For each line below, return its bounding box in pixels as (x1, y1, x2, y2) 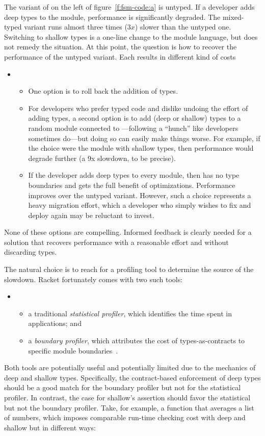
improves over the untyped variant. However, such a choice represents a (28, 189, 251, 200)
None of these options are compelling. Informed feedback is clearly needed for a (4, 227, 252, 237)
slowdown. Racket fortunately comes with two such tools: (4, 274, 183, 284)
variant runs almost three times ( (24, 21, 127, 32)
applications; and (28, 318, 82, 329)
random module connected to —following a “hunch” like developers (28, 122, 238, 133)
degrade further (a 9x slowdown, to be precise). (28, 152, 176, 163)
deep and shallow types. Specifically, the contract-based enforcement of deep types (4, 372, 261, 383)
